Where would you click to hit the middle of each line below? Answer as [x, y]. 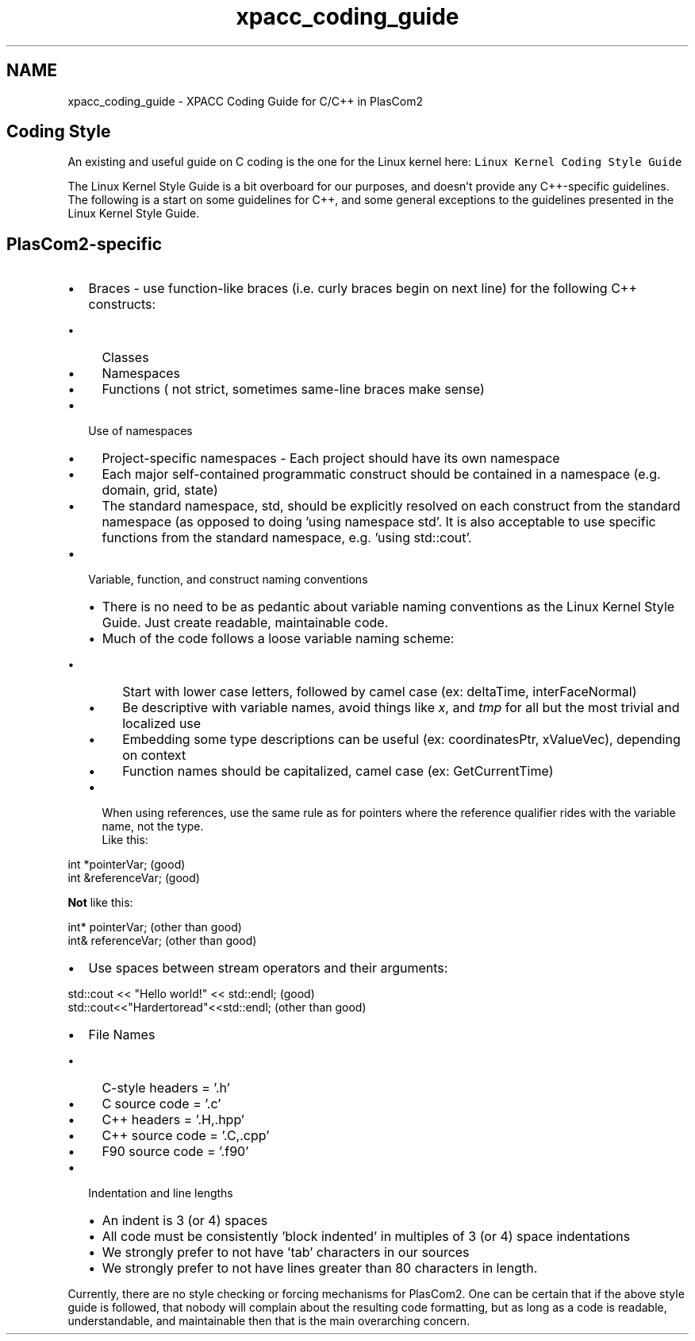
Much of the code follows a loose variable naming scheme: [278, 639]
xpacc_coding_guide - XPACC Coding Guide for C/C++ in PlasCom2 [246, 101]
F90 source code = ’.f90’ [175, 1152]
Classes [125, 358]
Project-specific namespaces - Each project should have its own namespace [331, 459]
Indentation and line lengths [161, 1193]
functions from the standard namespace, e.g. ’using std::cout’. [287, 538]
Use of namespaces [140, 431]
